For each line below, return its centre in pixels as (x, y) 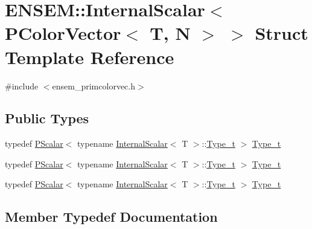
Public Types (47, 118)
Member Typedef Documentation (111, 217)
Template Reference (90, 56)
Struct (282, 33)
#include (22, 85)
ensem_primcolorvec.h (94, 85)
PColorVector (63, 33)
